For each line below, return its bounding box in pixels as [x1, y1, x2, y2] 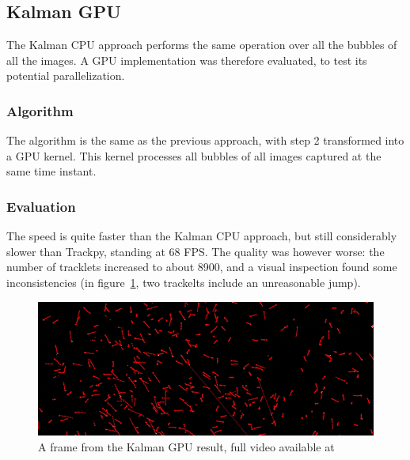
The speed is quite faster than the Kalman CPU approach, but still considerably [6, 228, 397, 244]
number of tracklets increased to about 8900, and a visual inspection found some [6, 258, 397, 275]
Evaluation [6, 196, 76, 216]
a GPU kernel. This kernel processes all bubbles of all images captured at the [6, 147, 382, 164]
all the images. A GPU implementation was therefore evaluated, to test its [6, 51, 367, 68]
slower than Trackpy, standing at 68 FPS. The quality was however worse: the [6, 243, 385, 259]
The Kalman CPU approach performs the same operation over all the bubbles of [6, 36, 397, 53]
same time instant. [6, 163, 97, 179]
